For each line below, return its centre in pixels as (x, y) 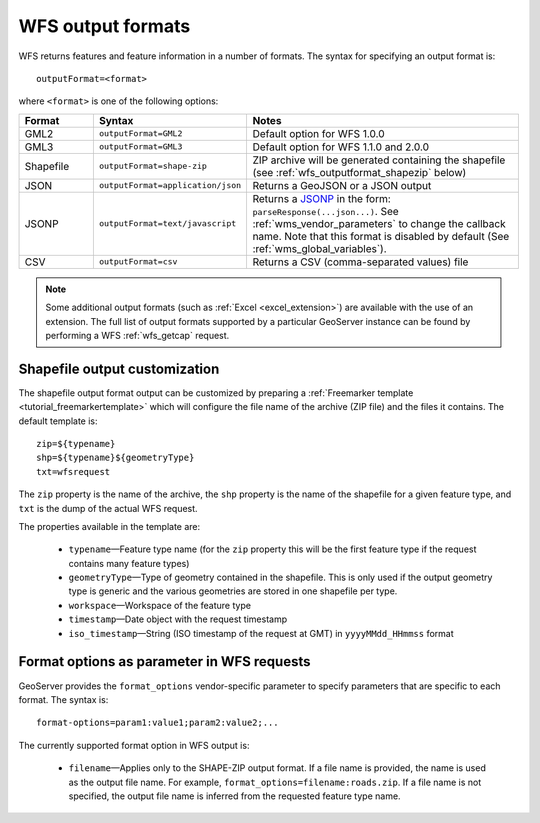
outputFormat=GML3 (140, 146)
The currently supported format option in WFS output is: (134, 745)
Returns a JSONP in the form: (322, 198)
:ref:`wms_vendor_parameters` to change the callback (379, 223)
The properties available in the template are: (109, 526)
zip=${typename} (76, 443)
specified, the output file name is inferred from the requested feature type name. (234, 796)
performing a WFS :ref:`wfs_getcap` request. (137, 335)
